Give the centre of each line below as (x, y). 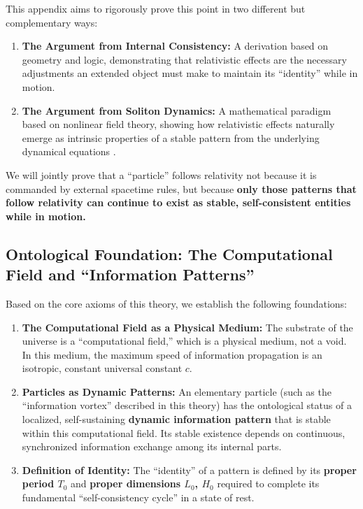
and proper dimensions (126, 483)
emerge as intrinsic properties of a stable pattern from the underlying (171, 137)
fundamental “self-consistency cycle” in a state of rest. (138, 497)
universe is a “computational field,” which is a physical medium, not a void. (184, 341)
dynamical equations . (69, 151)
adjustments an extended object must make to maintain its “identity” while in (190, 73)
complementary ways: (52, 22)
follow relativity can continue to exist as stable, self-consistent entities (178, 202)
